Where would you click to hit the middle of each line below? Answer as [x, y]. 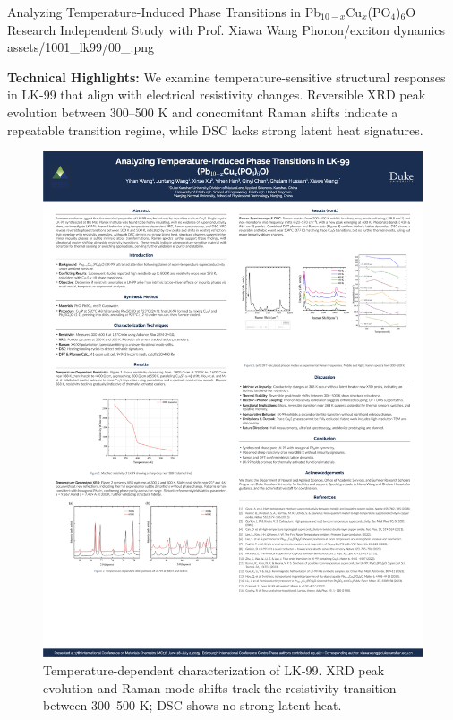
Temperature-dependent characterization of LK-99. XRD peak [214, 670]
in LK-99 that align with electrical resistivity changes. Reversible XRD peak [217, 94]
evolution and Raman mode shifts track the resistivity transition [220, 687]
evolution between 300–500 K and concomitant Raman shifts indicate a [203, 111]
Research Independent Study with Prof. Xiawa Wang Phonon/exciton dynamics [226, 29]
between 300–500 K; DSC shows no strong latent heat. [192, 705]
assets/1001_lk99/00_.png [81, 47]
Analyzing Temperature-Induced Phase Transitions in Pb [164, 12]
